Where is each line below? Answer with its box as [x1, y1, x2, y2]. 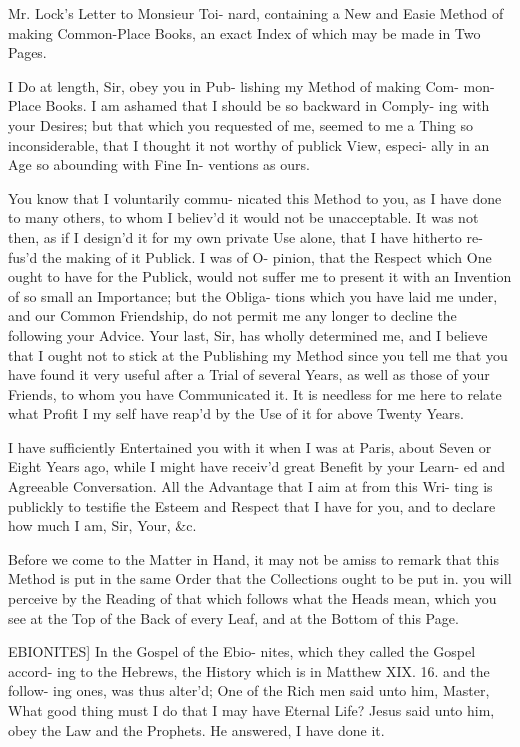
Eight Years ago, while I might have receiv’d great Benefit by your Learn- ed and [8, 456, 506, 477]
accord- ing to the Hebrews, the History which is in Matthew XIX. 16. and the [8, 660, 490, 681]
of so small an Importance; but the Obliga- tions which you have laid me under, [8, 285, 498, 306]
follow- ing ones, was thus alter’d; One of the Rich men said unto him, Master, [8, 680, 490, 701]
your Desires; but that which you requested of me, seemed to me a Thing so [8, 114, 473, 135]
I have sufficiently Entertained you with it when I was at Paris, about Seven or [8, 436, 492, 457]
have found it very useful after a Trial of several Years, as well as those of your [8, 364, 490, 385]
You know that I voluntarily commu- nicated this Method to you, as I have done [8, 187, 502, 208]
